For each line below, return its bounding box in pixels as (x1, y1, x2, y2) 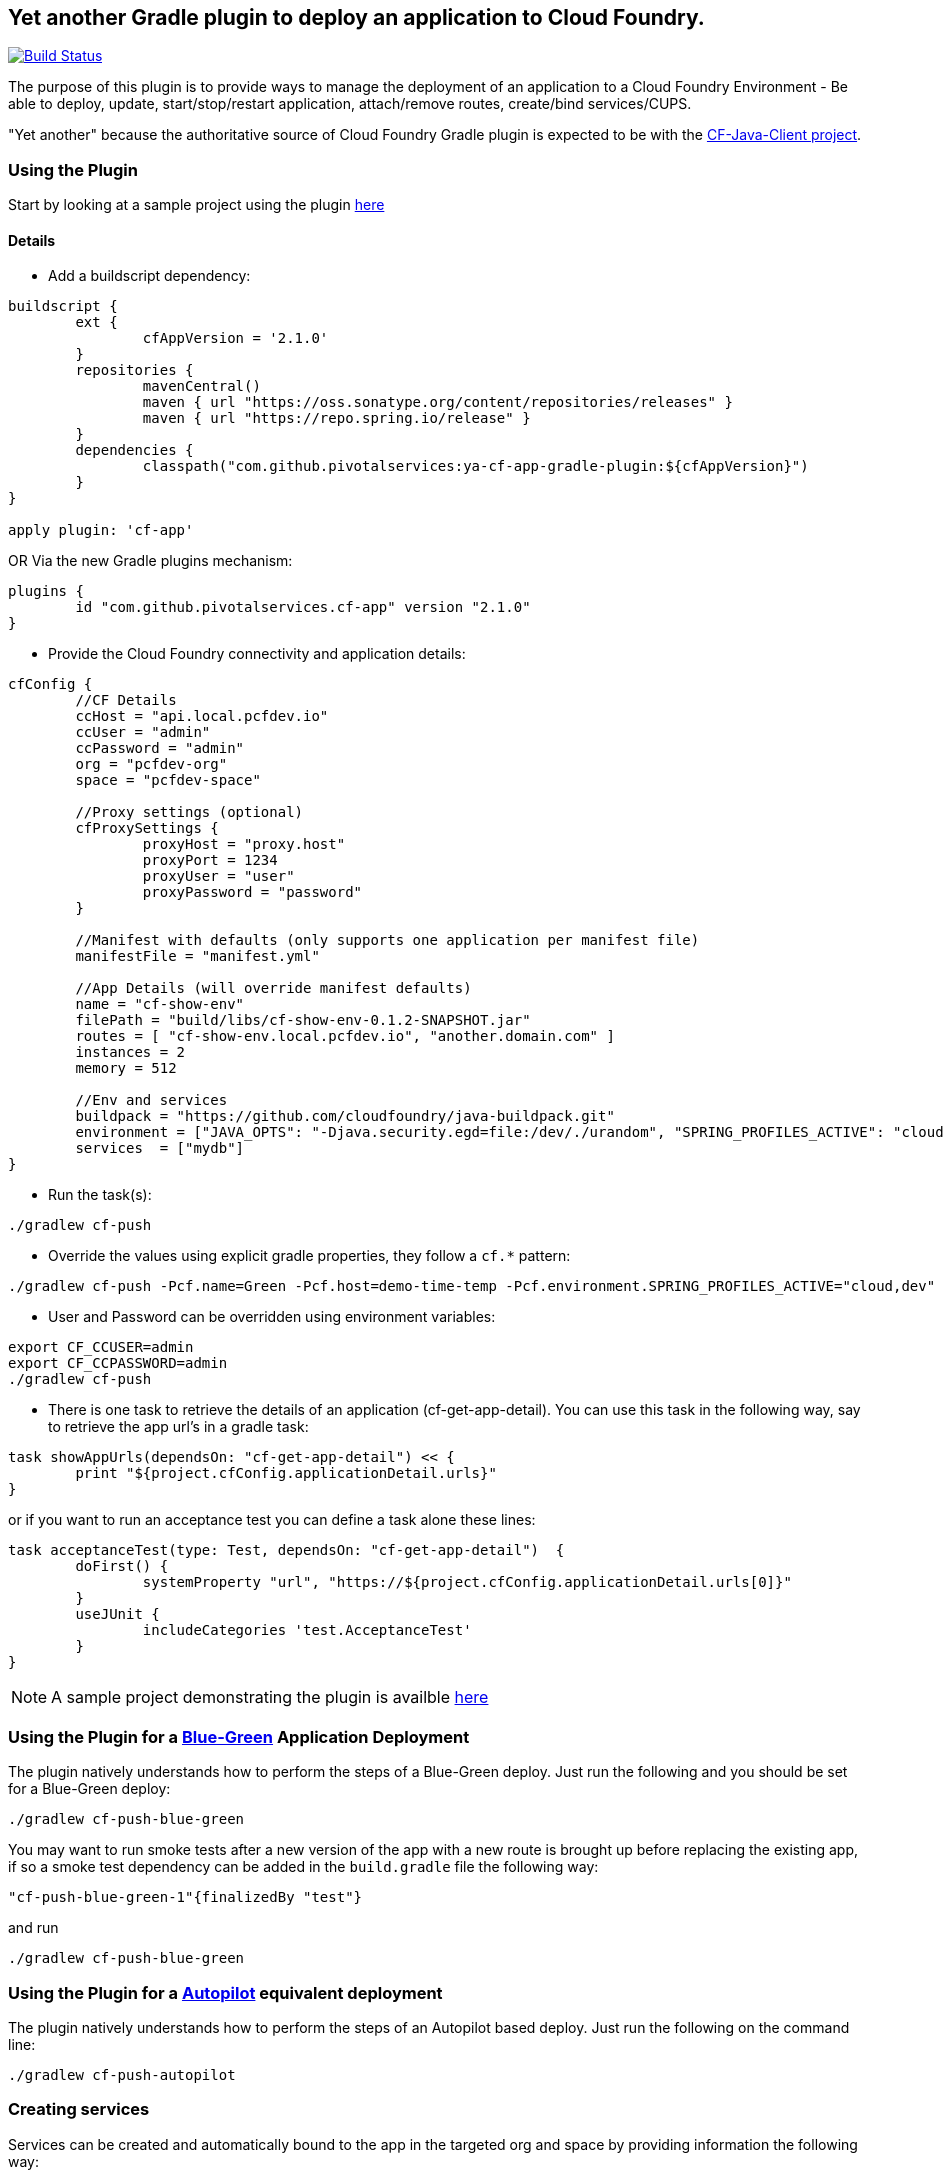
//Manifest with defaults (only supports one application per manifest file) (75, 932, 700, 949)
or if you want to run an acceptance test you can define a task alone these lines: (8, 1511, 536, 1529)
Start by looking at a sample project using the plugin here (8, 196, 385, 214)
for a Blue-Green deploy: (8, 1780, 171, 1798)
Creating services (8, 2099, 150, 2120)
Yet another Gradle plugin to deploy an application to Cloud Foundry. (8, 5, 705, 30)
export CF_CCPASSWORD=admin (8, 1355, 228, 1372)
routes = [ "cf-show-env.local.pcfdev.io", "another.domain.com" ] (75, 1028, 615, 1045)
